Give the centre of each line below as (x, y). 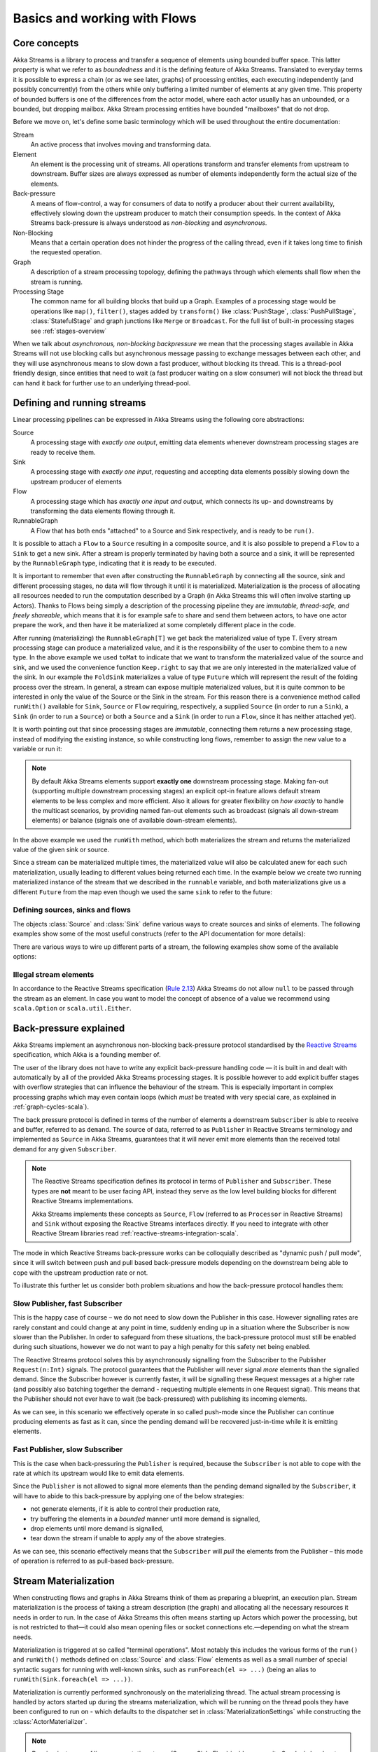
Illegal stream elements (54, 974)
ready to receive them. (63, 452)
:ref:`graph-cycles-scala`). (51, 1107)
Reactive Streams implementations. (83, 1201)
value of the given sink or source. (61, 850)
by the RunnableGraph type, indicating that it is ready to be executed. (115, 563)
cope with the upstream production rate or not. (80, 1273)
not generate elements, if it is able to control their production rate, (125, 1509)
